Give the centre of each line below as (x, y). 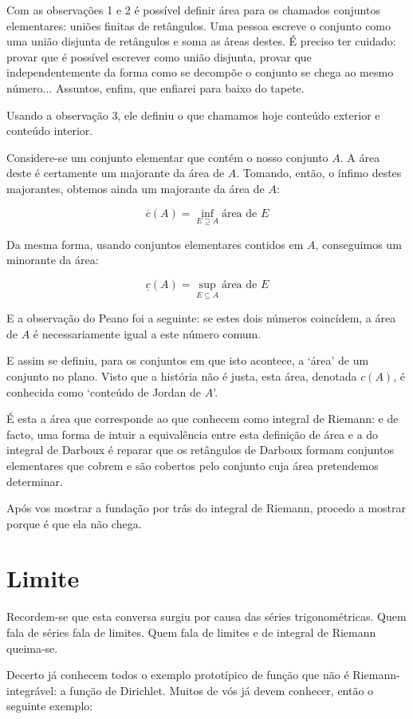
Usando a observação (57, 115)
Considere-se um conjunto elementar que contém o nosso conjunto (167, 157)
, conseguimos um (358, 244)
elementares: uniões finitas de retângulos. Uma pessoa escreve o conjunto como (199, 25)
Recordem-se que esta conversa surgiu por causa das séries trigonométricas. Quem (206, 616)
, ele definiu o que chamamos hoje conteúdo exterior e (249, 115)
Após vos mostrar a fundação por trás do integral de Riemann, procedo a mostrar (206, 508)
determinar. (35, 481)
